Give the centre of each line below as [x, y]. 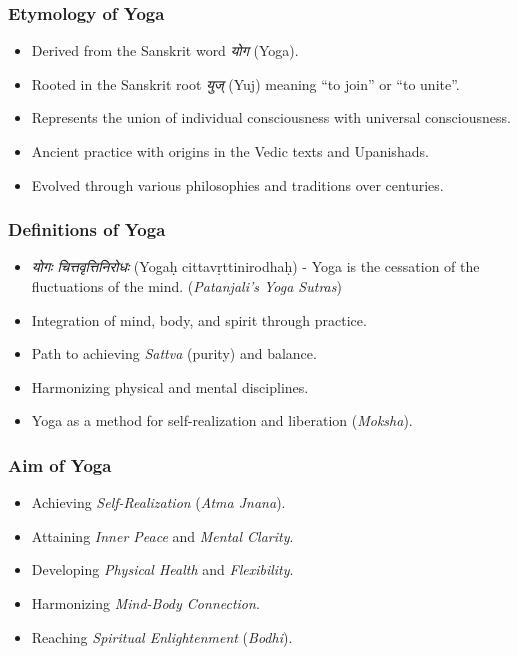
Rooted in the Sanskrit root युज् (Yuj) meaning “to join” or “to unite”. [245, 83]
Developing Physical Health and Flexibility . [162, 569]
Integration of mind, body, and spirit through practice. [199, 319]
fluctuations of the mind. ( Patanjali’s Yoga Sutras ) [186, 286]
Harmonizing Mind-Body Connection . [145, 602]
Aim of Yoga [60, 464]
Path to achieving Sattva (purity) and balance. [174, 353]
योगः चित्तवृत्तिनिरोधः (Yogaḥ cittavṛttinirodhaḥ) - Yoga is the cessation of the [255, 266]
